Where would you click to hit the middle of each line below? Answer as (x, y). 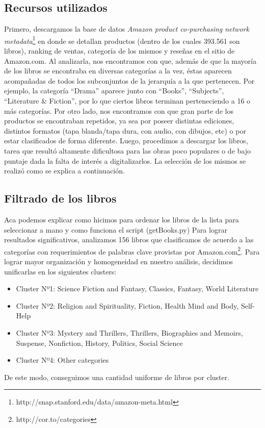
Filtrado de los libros (60, 198)
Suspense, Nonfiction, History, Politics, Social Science (99, 343)
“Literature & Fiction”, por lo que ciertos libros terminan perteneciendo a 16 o (127, 101)
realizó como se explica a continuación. (64, 171)
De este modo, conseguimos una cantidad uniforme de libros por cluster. (117, 377)
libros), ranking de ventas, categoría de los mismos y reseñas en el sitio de (120, 51)
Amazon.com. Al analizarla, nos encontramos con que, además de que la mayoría (130, 60)
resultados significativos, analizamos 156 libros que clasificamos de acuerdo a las (129, 240)
